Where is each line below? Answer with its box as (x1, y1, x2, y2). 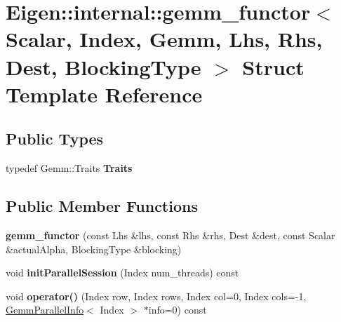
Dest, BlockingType (6, 52, 201, 81)
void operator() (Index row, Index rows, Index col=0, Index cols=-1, (6, 288, 307, 303)
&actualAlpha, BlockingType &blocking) (6, 241, 182, 256)
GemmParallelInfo (6, 302, 84, 317)
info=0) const (148, 302, 207, 317)
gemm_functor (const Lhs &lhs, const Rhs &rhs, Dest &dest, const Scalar (6, 227, 335, 242)
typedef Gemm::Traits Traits (6, 161, 133, 175)
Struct (242, 52, 305, 81)
